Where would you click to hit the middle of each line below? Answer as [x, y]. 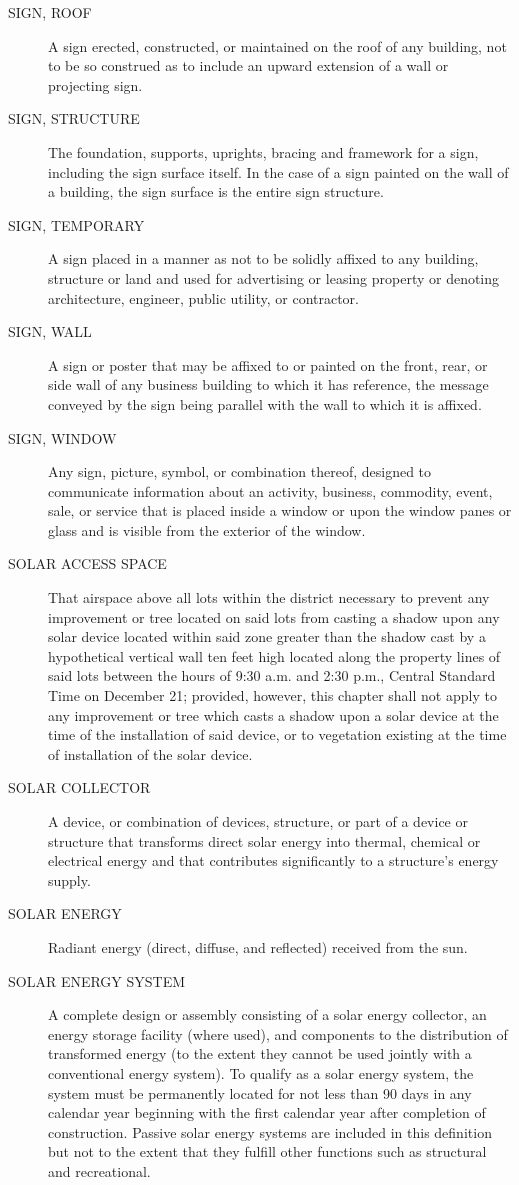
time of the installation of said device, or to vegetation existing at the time [277, 734]
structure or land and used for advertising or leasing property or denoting [274, 277]
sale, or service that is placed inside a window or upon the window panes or [280, 510]
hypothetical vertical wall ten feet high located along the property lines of [274, 655]
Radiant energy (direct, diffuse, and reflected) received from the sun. [258, 946]
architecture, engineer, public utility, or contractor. [203, 297]
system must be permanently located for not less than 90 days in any [260, 1092]
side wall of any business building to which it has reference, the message [268, 384]
